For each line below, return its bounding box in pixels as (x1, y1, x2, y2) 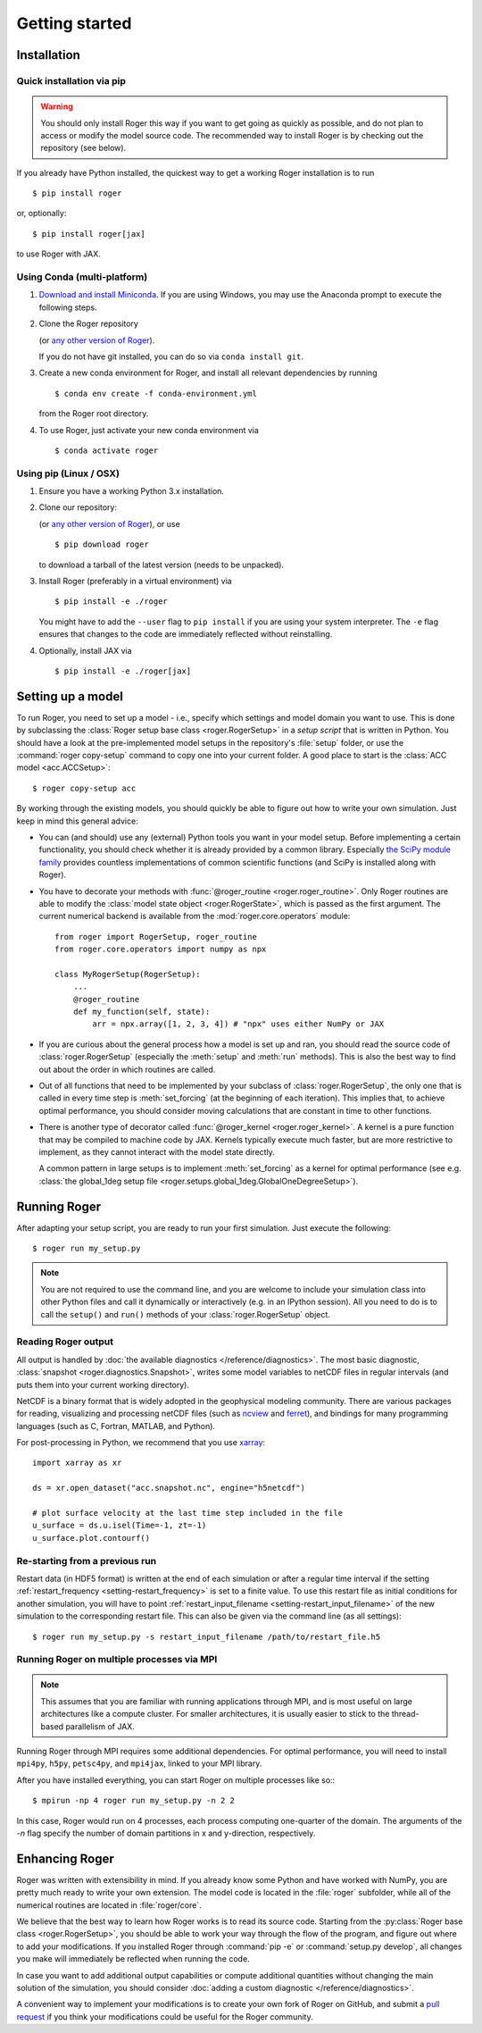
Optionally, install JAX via (38, 645, 133, 656)
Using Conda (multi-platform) (16, 271, 148, 283)
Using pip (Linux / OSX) (16, 467, 120, 480)
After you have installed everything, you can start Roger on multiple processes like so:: (16, 1774, 336, 1786)
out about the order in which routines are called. (38, 1064, 216, 1075)
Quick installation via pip (16, 74, 127, 87)
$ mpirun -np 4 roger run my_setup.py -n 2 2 (32, 1795, 236, 1806)
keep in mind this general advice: (16, 816, 138, 826)
